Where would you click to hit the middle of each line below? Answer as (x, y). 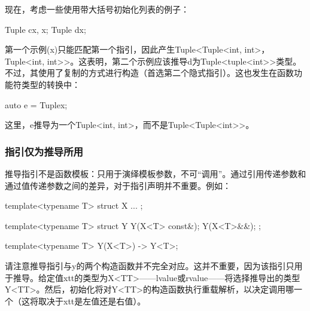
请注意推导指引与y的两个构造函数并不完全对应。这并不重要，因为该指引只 (150, 265)
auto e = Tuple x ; (36, 104)
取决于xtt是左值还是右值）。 (92, 301)
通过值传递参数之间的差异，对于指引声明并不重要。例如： (118, 185)
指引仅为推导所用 (44, 151)
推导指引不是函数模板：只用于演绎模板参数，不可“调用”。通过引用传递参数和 (156, 173)
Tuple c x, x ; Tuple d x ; (45, 29)
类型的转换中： (51, 84)
